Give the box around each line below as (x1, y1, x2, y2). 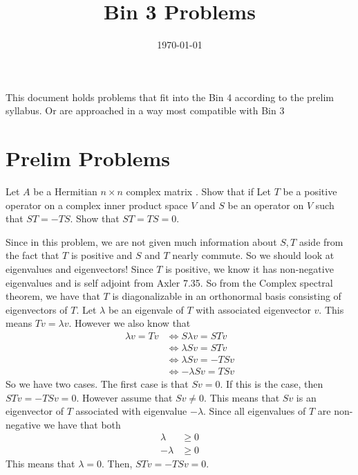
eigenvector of (6, 404, 64, 418)
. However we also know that (68, 316, 191, 330)
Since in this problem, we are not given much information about (6, 234, 277, 249)
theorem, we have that (6, 289, 100, 303)
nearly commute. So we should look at (172, 248, 335, 262)
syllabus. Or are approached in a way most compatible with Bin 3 (6, 103, 285, 118)
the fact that (6, 248, 59, 262)
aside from (299, 234, 343, 249)
